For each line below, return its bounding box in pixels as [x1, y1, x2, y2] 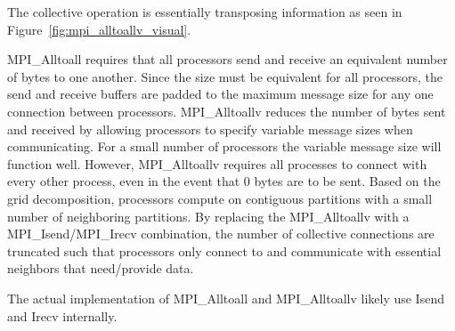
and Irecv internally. [7, 306, 118, 325]
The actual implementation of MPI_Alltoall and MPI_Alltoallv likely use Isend [7, 288, 444, 307]
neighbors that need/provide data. [7, 259, 194, 278]
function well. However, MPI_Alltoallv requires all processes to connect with [7, 154, 427, 173]
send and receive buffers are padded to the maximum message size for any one [7, 85, 434, 103]
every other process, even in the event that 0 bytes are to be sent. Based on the [7, 172, 441, 190]
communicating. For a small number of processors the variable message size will [7, 137, 442, 156]
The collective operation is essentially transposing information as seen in [7, 3, 402, 20]
